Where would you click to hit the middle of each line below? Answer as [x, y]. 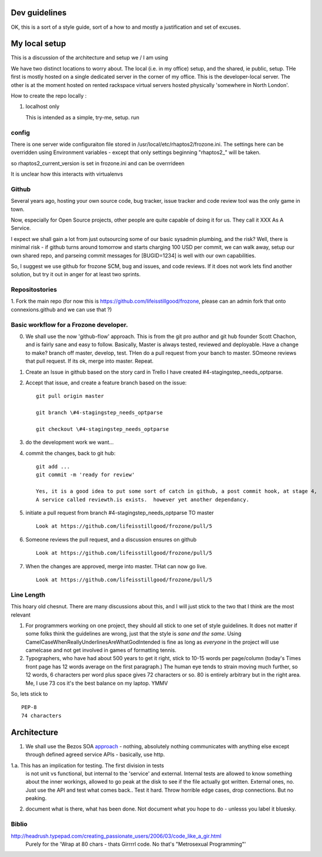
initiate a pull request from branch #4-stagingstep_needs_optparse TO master [120, 513]
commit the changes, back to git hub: [70, 453]
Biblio [19, 824]
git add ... [53, 467]
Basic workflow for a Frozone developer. [70, 324]
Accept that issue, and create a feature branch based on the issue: [106, 383]
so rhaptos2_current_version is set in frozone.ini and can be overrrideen [98, 163]
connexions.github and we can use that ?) [61, 309]
